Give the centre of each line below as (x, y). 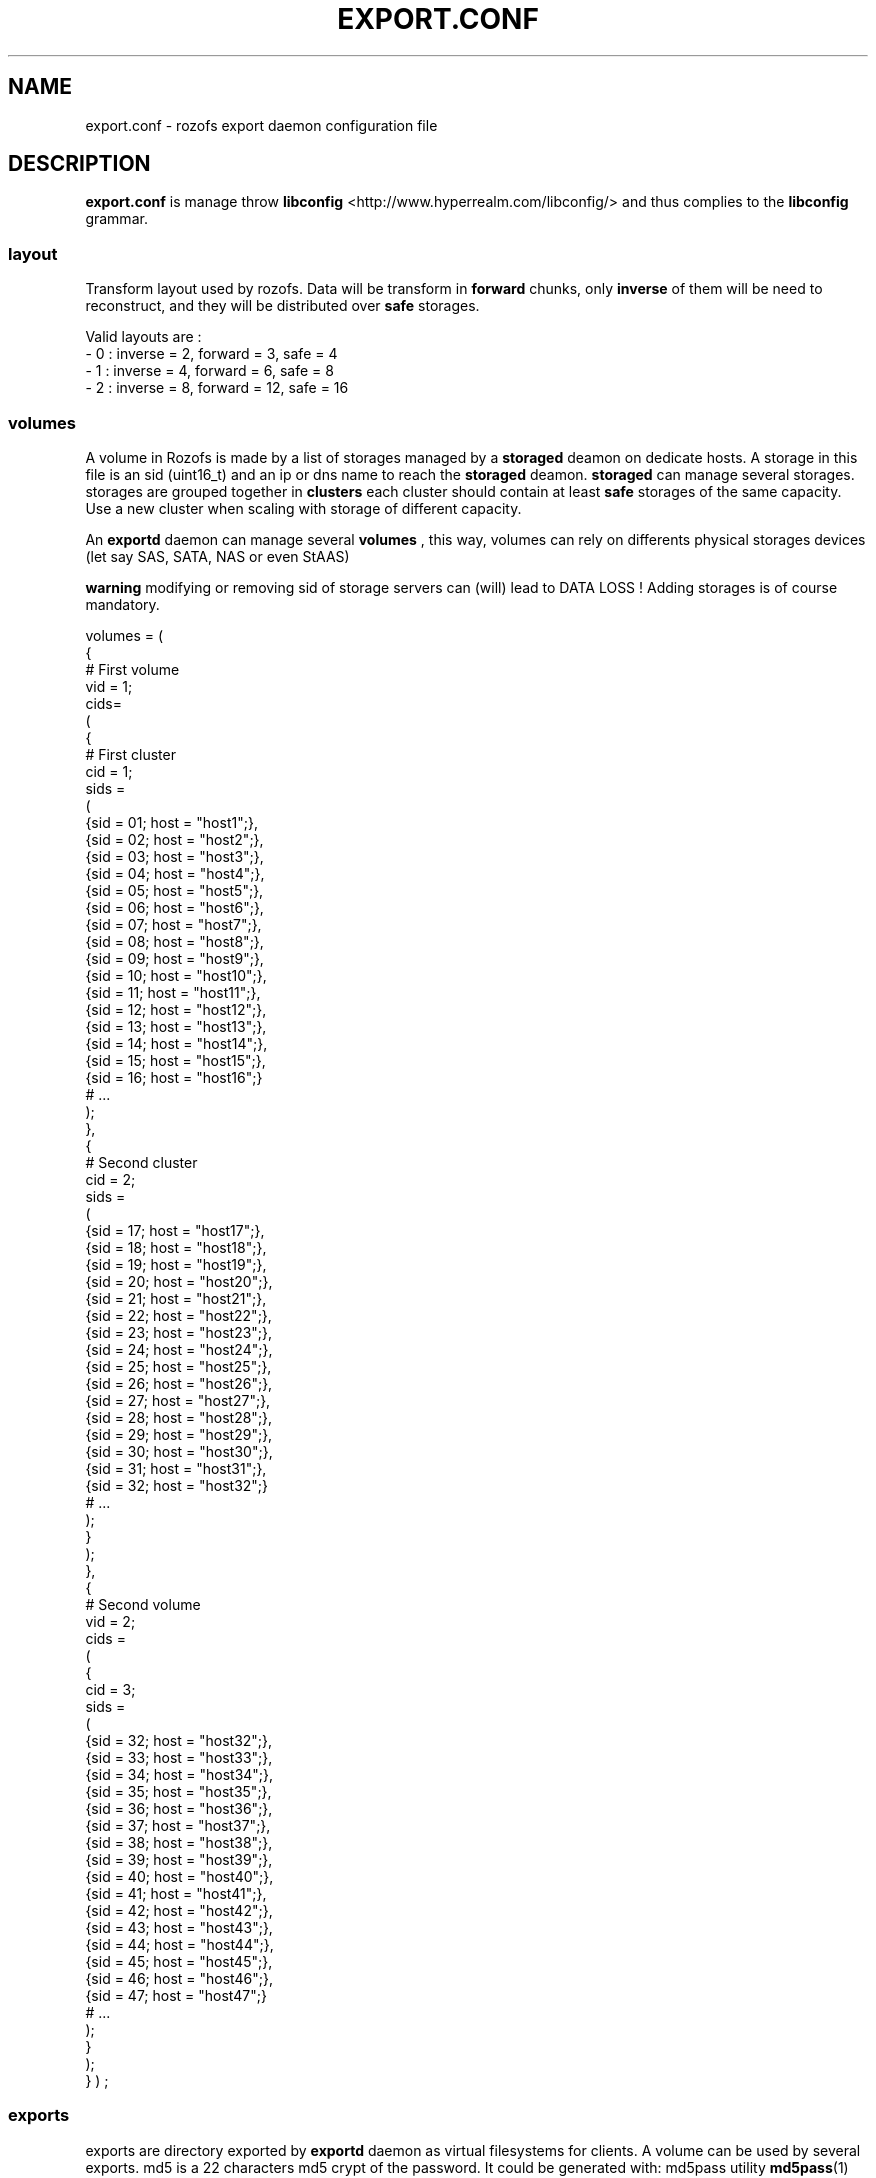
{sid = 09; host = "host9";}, (174, 958)
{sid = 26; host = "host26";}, (179, 1383)
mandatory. (122, 604)
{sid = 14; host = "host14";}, (176, 1043)
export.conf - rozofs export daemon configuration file (261, 125)
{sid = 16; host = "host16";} (174, 1077)
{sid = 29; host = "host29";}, (179, 1434)
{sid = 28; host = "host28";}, (179, 1417)
